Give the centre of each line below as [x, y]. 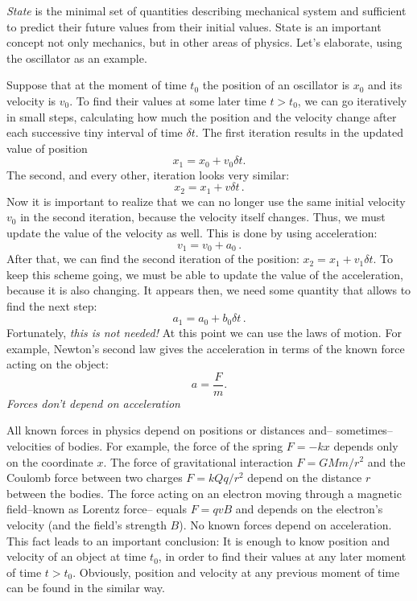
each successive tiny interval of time [95, 132]
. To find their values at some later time [168, 100]
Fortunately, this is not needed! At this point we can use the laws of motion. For [204, 332]
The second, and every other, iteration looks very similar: [148, 174]
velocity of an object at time [76, 556]
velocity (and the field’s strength [87, 524]
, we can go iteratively [352, 100]
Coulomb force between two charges [95, 478]
